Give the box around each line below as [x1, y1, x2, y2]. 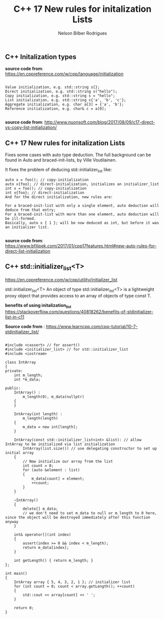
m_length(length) [23, 416, 58, 421]
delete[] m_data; [23, 506, 58, 511]
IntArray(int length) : [14, 411, 63, 417]
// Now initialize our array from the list [23, 459, 113, 464]
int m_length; [14, 373, 43, 378]
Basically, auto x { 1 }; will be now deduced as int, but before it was [5, 220, 160, 225]
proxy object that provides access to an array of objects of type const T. [5, 293, 152, 298]
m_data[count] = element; [31, 476, 84, 481]
